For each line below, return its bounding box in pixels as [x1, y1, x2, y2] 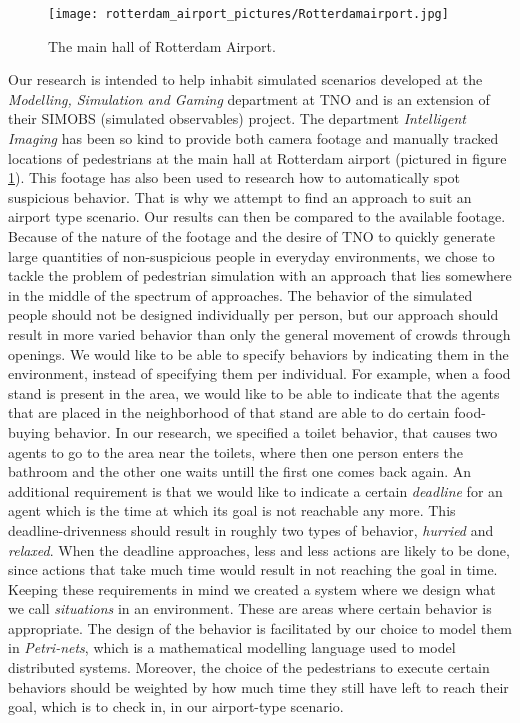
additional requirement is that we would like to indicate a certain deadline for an [8, 480, 503, 501]
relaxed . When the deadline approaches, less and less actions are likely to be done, [8, 539, 510, 560]
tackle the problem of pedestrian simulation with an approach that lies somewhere [8, 265, 512, 286]
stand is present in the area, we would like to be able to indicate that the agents [8, 382, 500, 403]
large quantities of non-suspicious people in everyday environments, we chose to [8, 245, 495, 266]
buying [8, 421, 50, 442]
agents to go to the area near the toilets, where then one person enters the [8, 441, 464, 462]
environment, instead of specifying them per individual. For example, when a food [8, 363, 511, 384]
